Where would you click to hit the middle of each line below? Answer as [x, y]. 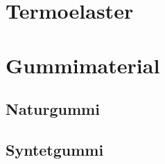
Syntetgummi [55, 149]
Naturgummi [53, 109]
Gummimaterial [83, 65]
